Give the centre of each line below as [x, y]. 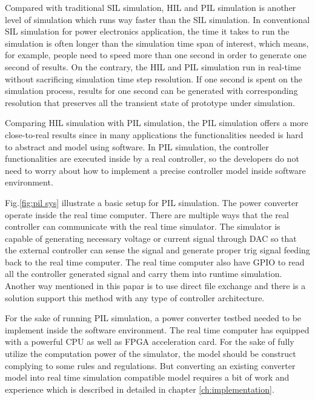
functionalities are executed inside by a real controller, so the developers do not [152, 158]
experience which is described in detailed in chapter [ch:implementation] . [140, 389]
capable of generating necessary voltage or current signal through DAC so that [151, 238]
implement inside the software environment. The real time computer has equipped [157, 329]
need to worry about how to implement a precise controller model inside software [155, 170]
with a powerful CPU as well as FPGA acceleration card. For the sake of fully [150, 342]
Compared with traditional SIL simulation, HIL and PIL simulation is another [151, 7]
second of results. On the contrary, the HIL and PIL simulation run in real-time [153, 66]
